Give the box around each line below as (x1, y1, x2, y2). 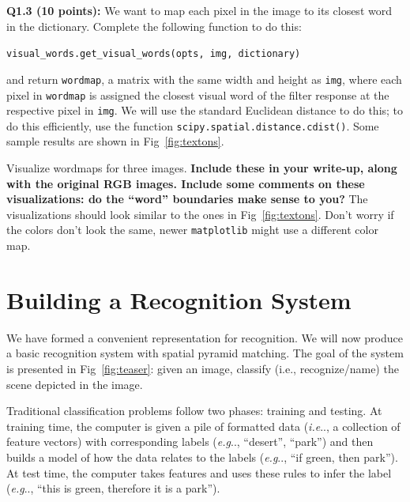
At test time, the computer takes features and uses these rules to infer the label (6, 464, 392, 481)
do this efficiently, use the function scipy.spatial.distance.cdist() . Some (6, 117, 379, 134)
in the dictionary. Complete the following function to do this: (6, 17, 302, 34)
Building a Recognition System (6, 283, 352, 315)
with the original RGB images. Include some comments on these (6, 175, 365, 191)
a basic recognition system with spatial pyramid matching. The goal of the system (6, 345, 404, 361)
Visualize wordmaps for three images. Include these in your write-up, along (6, 160, 397, 176)
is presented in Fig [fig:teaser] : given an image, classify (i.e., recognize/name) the (6, 360, 399, 376)
